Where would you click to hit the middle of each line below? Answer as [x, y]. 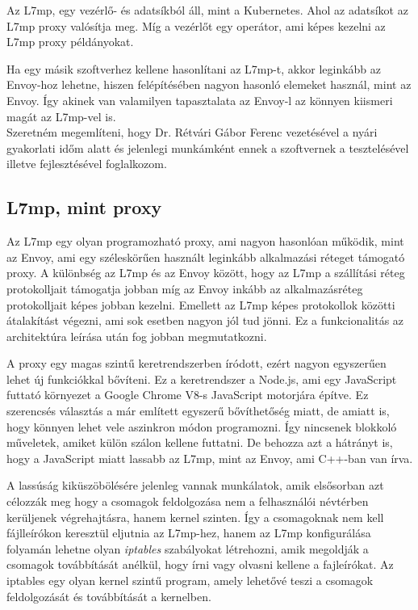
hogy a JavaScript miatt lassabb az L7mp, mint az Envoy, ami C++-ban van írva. [210, 458]
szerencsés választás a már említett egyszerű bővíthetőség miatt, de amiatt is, [198, 411]
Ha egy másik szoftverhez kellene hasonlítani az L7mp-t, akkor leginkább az [194, 68]
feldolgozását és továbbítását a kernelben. [109, 596]
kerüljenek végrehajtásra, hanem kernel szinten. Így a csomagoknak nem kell [195, 517]
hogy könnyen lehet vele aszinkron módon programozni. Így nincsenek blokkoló [202, 426]
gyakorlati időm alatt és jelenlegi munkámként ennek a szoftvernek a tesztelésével [208, 147]
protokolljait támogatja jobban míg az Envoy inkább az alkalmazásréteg [185, 288]
